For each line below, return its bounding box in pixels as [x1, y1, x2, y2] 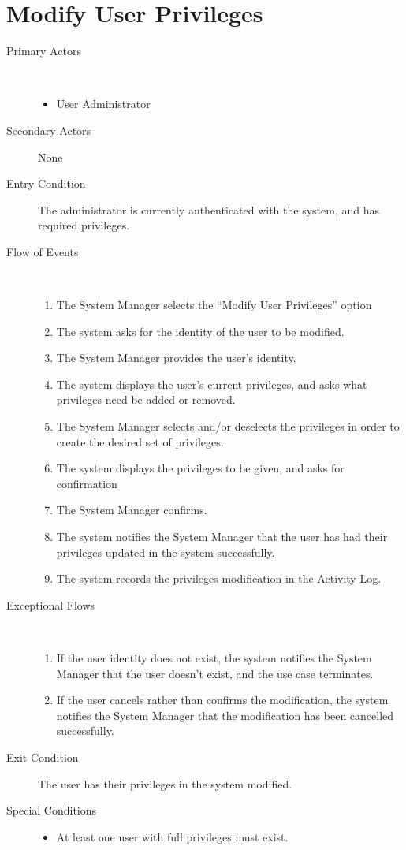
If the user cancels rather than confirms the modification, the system [56, 692, 389, 708]
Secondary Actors [6, 121, 91, 138]
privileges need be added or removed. [56, 391, 236, 408]
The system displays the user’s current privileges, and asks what [56, 375, 367, 392]
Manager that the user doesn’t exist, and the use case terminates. [56, 665, 374, 681]
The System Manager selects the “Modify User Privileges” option [56, 296, 372, 313]
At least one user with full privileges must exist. [56, 828, 289, 844]
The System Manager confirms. [56, 501, 207, 518]
